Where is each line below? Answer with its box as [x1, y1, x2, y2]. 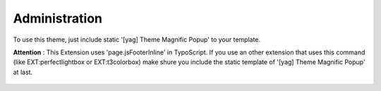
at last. [13, 68, 33, 76]
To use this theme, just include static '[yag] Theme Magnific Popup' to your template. [13, 35, 261, 44]
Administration [13, 11, 102, 26]
